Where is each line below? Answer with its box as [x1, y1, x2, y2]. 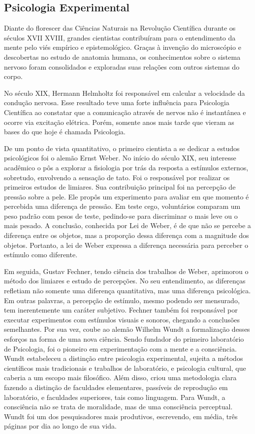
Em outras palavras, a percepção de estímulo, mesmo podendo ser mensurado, [4, 295, 240, 305]
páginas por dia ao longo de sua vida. [4, 421, 117, 431]
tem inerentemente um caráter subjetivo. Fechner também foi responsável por [4, 305, 238, 315]
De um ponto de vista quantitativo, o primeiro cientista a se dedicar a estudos [4, 143, 240, 153]
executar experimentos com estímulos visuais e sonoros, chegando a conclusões [4, 314, 240, 324]
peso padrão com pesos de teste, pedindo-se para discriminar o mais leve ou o [4, 210, 238, 221]
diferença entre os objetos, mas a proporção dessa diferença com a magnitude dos [4, 230, 249, 240]
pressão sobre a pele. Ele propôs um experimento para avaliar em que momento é [4, 191, 249, 201]
